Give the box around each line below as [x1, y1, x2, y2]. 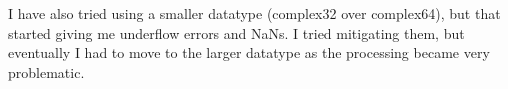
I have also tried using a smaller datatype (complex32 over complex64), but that [8, 3, 501, 23]
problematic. [8, 61, 85, 82]
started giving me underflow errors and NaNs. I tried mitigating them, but [8, 22, 465, 43]
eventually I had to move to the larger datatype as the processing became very [8, 42, 490, 63]
